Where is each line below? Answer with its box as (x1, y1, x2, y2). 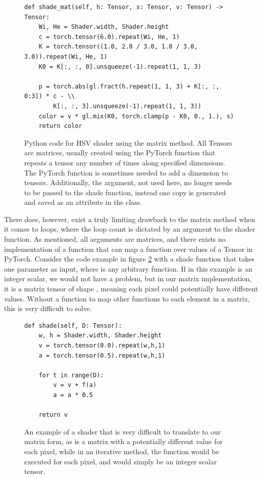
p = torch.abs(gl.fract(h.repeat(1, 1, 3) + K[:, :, (38, 82, 220, 90)
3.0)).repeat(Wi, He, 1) (24, 53, 108, 60)
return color (38, 122, 82, 130)
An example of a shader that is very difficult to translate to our (24, 426, 221, 437)
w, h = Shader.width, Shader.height (38, 332, 162, 339)
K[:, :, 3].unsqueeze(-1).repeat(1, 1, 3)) (53, 102, 201, 110)
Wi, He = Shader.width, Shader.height (38, 23, 169, 31)
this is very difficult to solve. (4, 303, 92, 314)
